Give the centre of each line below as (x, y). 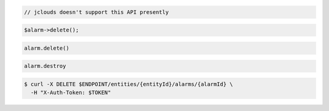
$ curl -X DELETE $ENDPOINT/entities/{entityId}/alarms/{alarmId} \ (129, 84)
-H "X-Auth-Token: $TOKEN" (71, 93)
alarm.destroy (45, 66)
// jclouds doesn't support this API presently (96, 12)
